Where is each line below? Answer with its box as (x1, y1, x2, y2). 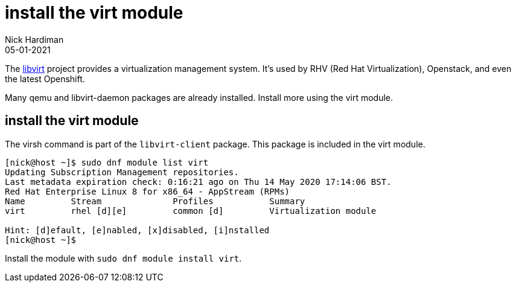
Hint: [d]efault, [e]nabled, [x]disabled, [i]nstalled (5, 225, 270, 235)
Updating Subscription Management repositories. (5, 167, 239, 177)
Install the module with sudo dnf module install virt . (5, 253, 242, 263)
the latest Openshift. (5, 73, 85, 84)
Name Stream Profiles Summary (5, 196, 305, 206)
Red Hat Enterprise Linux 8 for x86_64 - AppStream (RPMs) (5, 186, 290, 196)
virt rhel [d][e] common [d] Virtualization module (5, 205, 377, 216)
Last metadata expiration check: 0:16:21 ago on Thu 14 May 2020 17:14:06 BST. (5, 176, 392, 187)
